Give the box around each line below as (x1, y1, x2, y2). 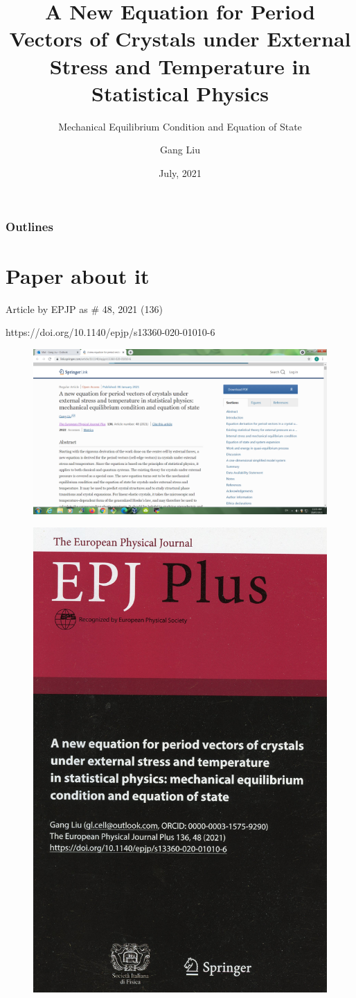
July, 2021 (159, 165, 202, 180)
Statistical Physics (91, 78, 269, 107)
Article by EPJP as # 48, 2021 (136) (6, 301, 163, 316)
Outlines (6, 218, 53, 235)
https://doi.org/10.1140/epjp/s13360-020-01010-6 (6, 325, 215, 339)
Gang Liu (160, 142, 200, 157)
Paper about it (6, 261, 150, 289)
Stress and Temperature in (49, 51, 311, 80)
